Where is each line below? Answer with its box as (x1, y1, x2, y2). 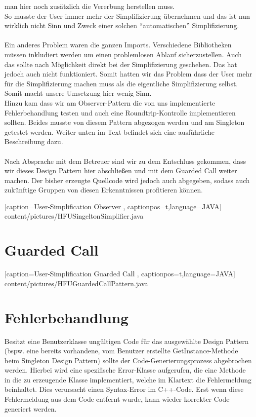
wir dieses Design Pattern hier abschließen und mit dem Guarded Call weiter (4, 165, 237, 176)
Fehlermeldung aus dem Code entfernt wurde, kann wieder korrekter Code (4, 394, 230, 404)
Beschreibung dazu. (4, 136, 63, 147)
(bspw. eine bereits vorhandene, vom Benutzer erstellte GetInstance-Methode (4, 345, 238, 356)
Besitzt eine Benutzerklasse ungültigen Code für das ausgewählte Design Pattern (4, 336, 249, 346)
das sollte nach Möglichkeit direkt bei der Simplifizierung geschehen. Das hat (4, 59, 237, 69)
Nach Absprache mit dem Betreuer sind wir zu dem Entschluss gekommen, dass (4, 155, 246, 166)
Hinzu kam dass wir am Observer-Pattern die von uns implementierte (4, 97, 215, 108)
